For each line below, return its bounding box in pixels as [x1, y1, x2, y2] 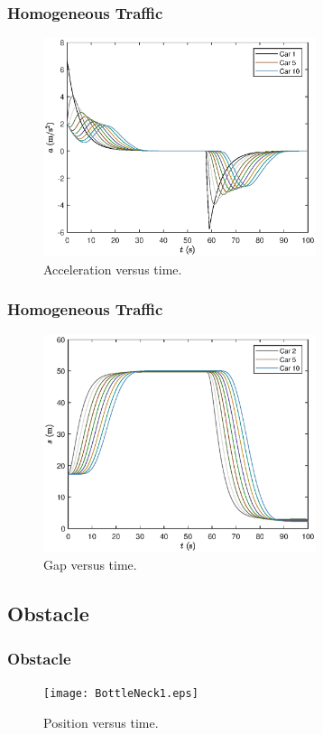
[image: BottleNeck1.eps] [43, 686, 198, 700]
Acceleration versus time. [43, 259, 182, 278]
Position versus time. [43, 712, 159, 731]
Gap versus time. [43, 555, 137, 574]
